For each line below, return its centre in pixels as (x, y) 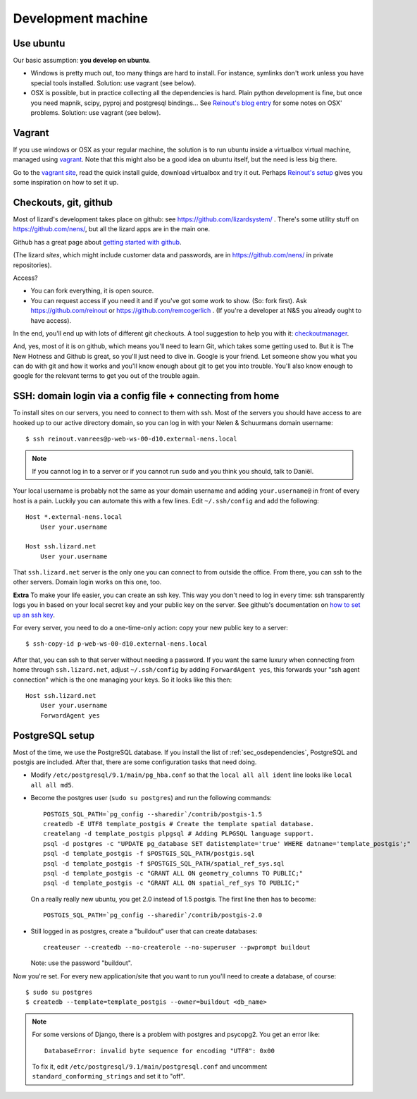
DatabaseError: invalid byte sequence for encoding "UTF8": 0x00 (160, 1051)
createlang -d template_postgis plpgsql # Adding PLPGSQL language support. (179, 834)
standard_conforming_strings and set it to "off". (108, 1076)
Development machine (80, 18)
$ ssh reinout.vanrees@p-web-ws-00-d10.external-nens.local (131, 439)
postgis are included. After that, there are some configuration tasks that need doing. (135, 762)
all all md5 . (52, 785)
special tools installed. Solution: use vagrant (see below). (113, 83)
